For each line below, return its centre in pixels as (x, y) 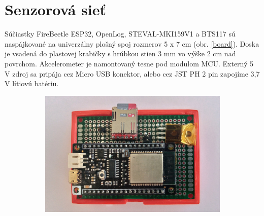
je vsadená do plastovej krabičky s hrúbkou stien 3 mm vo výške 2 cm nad (120, 53)
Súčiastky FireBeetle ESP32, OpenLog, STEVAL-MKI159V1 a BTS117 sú (120, 34)
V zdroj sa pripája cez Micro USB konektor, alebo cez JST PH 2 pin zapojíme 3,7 (132, 73)
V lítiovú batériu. (32, 83)
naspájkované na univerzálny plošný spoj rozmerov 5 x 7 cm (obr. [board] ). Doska (132, 43)
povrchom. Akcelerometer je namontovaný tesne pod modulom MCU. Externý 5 (129, 63)
